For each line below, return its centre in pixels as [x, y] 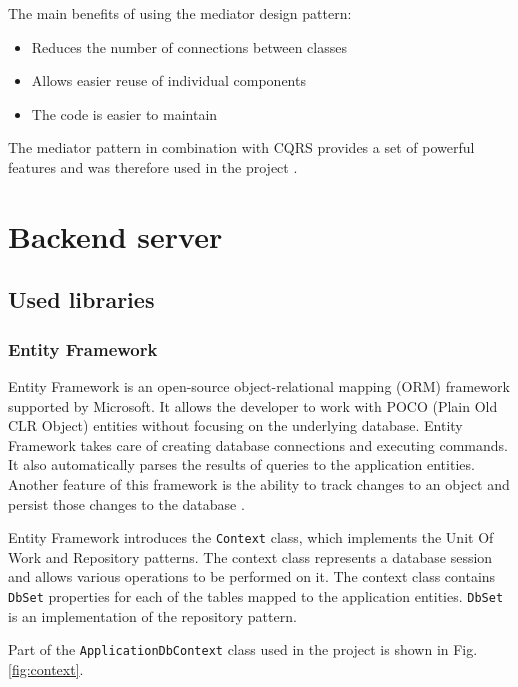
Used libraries [81, 299]
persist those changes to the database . [126, 503]
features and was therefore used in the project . [153, 166]
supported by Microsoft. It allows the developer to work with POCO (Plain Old [253, 405]
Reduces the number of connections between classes [189, 46]
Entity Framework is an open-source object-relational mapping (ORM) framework [259, 385]
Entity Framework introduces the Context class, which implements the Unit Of [251, 537]
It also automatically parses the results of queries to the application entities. [241, 464]
